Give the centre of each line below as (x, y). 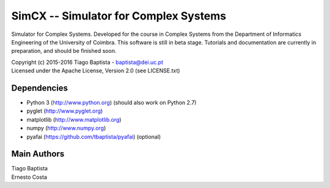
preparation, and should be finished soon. (64, 51)
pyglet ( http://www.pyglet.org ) (65, 111)
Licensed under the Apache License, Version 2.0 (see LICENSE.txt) (96, 71)
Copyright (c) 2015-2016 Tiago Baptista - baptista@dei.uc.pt (87, 62)
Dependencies (40, 88)
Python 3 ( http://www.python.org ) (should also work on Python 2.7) (112, 103)
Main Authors (38, 154)
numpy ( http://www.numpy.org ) (66, 128)
